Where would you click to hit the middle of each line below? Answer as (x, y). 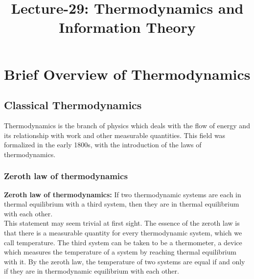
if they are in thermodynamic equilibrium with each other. (92, 271)
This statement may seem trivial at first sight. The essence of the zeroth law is (122, 223)
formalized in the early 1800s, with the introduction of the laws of (103, 145)
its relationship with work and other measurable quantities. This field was (115, 135)
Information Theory (127, 27)
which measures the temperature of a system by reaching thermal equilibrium (120, 252)
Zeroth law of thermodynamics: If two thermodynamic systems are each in (123, 194)
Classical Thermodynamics (73, 105)
